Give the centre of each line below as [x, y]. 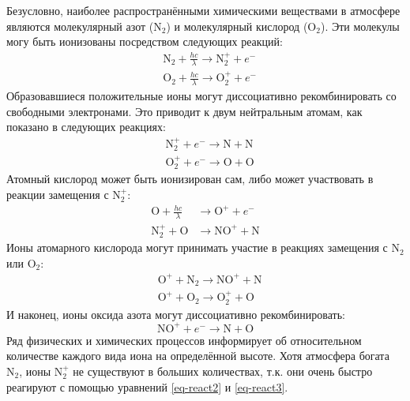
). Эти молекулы [360, 26]
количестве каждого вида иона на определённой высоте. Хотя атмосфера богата [198, 356]
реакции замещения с [58, 195]
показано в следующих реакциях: [86, 127]
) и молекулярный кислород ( [237, 26]
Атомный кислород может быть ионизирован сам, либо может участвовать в [190, 179]
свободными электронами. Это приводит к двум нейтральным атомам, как [184, 111]
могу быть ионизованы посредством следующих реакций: [145, 41]
